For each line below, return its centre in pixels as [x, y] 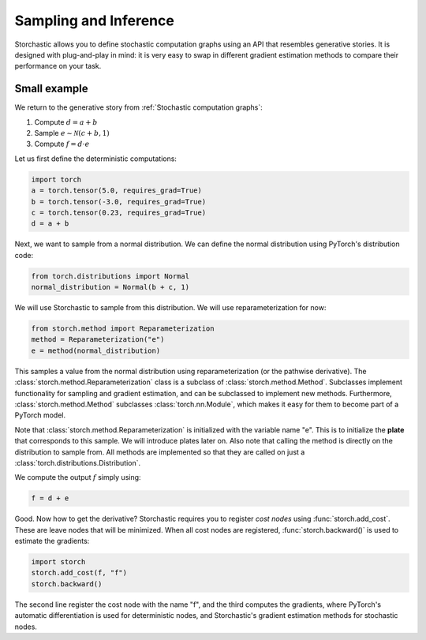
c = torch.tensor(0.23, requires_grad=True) [119, 212]
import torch [56, 179]
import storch [58, 562]
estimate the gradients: [52, 541]
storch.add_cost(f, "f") [79, 573]
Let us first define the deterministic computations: [96, 159]
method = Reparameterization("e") [98, 340]
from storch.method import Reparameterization [123, 329]
